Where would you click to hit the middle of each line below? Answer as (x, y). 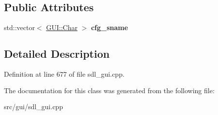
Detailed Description (57, 54)
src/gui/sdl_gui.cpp (33, 107)
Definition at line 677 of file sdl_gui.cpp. (64, 74)
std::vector (19, 27)
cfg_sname (109, 27)
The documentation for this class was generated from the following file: (109, 90)
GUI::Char (62, 27)
